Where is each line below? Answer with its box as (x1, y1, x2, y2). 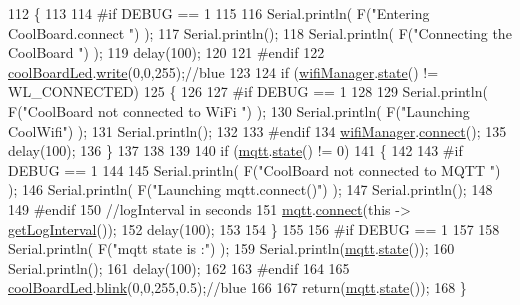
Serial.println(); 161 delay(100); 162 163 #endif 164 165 (8, 257, 350, 278)
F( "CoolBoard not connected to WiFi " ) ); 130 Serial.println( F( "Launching (8, 100, 470, 121)
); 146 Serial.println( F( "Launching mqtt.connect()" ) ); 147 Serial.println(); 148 (8, 179, 493, 200)
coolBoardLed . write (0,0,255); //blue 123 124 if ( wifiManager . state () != (8, 61, 439, 82)
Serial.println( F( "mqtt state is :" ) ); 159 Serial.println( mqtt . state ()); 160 (8, 238, 455, 259)
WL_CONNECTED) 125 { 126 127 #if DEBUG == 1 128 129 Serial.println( (8, 81, 488, 102)
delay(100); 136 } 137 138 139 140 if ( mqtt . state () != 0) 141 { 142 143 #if (8, 140, 463, 161)
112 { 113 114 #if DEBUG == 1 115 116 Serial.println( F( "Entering (8, 3, 430, 23)
